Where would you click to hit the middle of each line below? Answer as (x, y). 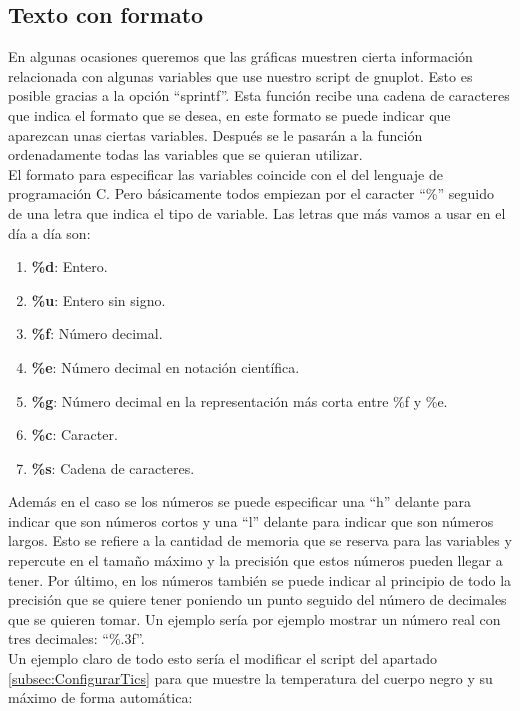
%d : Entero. (69, 266)
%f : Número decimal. (97, 333)
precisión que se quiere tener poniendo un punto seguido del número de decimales (257, 599)
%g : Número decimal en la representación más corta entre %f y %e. (239, 400)
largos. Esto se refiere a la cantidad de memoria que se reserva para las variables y (260, 540)
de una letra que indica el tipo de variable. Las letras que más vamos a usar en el (257, 212)
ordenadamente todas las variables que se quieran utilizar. (185, 154)
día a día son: (49, 232)
